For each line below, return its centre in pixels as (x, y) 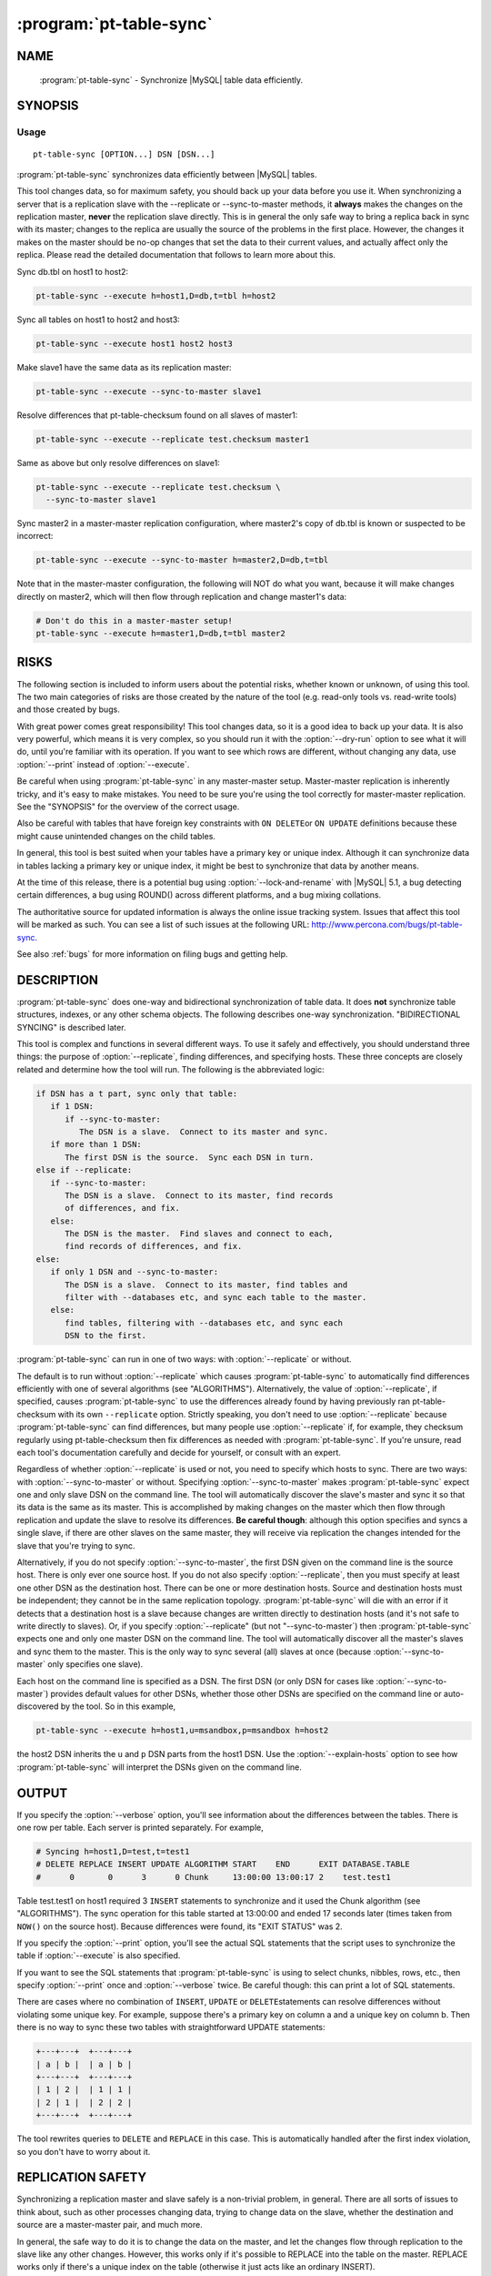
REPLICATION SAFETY (82, 2177)
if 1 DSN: (72, 1107)
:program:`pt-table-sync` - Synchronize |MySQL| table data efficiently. (171, 80)
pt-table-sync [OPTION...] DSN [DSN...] (124, 154)
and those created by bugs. (68, 709)
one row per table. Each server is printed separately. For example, (140, 1827)
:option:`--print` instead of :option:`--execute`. (103, 764)
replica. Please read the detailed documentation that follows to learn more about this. (176, 255)
